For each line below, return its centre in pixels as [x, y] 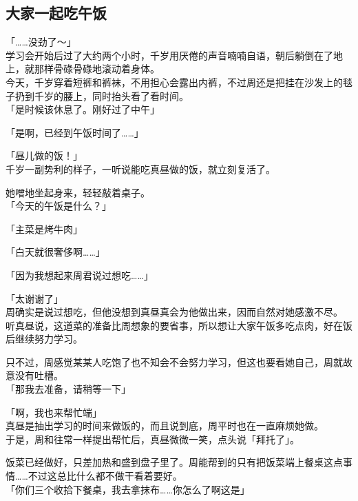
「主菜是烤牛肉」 [44, 228]
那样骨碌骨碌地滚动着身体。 [97, 69]
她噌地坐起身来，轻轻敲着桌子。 [78, 192]
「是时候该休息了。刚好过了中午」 [83, 109]
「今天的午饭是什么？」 [59, 206]
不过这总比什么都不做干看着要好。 [105, 476]
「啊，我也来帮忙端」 [54, 412]
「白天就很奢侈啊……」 [55, 252]
